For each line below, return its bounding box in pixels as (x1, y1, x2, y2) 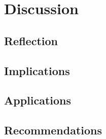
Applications (4, 92, 72, 108)
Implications (4, 62, 70, 78)
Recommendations (4, 122, 102, 138)
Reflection (4, 32, 58, 48)
